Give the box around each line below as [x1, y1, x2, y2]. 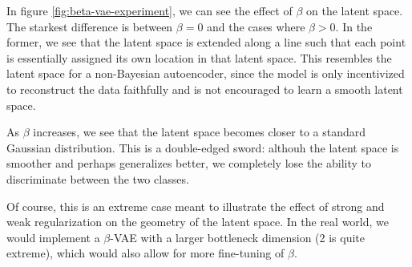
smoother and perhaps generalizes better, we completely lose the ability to [6, 155, 372, 172]
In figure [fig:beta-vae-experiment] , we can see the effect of [6, 2, 293, 18]
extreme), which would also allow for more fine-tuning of [6, 245, 285, 261]
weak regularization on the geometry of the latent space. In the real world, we [6, 213, 390, 230]
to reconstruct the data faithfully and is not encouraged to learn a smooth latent [6, 80, 403, 97]
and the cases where [207, 18, 305, 34]
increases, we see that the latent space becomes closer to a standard [33, 123, 366, 140]
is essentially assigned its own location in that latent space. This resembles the [6, 49, 392, 66]
